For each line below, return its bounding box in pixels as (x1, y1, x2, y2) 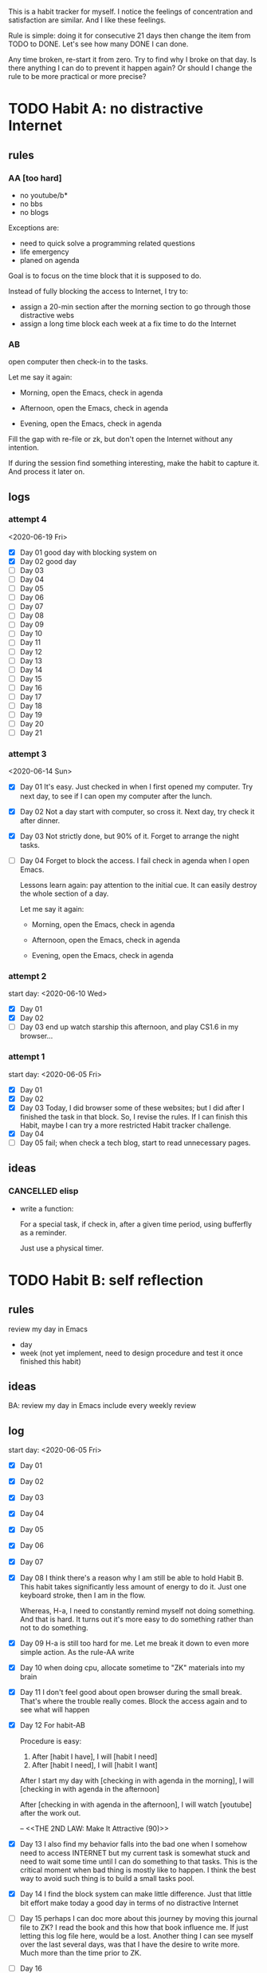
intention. (8, 443, 40, 452)
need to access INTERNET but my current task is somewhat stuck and (19, 1848, 250, 1857)
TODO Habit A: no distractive (8, 100, 203, 118)
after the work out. (19, 1808, 81, 1817)
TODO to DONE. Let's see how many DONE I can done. (8, 39, 189, 49)
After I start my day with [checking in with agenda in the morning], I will (19, 1776, 254, 1785)
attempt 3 (8, 749, 47, 760)
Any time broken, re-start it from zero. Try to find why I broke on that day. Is (8, 55, 257, 64)
